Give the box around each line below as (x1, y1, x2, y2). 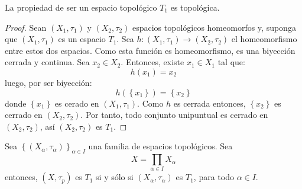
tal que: (217, 56, 245, 68)
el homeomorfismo (231, 33, 297, 45)
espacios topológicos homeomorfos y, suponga (132, 21, 296, 33)
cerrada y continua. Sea (5, 56, 90, 68)
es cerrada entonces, (173, 97, 246, 109)
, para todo (193, 171, 234, 183)
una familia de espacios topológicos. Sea (88, 140, 233, 152)
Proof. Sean (5, 21, 47, 33)
